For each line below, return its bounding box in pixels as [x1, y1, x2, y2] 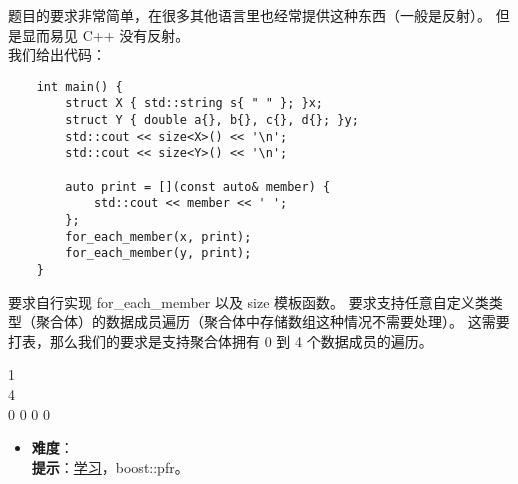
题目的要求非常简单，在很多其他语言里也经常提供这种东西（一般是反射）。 [8, 5, 491, 25]
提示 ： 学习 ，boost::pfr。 [31, 456, 189, 477]
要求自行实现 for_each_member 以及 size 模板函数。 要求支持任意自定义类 [8, 291, 489, 312]
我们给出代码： [8, 44, 106, 65]
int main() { [36, 79, 123, 94]
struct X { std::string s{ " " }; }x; [65, 96, 323, 111]
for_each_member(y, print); [65, 246, 252, 261]
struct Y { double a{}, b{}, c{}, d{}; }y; [65, 113, 359, 128]
